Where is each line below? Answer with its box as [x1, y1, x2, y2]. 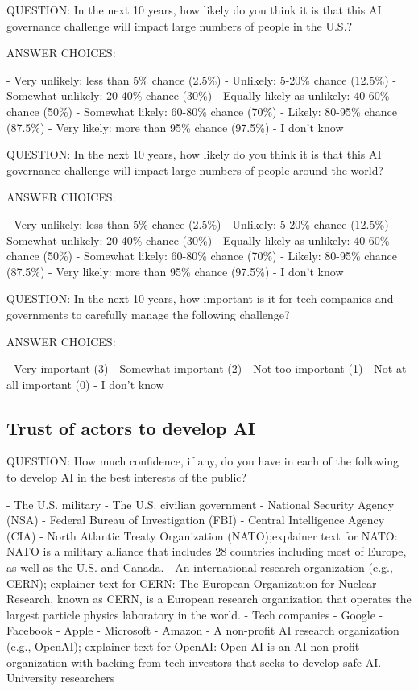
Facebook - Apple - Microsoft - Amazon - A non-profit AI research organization [6, 622, 399, 639]
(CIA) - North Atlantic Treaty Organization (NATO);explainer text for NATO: [6, 527, 398, 544]
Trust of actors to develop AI [6, 415, 255, 440]
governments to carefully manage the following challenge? [6, 305, 290, 322]
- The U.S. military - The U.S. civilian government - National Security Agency [6, 495, 395, 512]
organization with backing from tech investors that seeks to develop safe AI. [6, 653, 382, 670]
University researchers [6, 669, 115, 686]
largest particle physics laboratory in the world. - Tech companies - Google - [6, 606, 383, 623]
